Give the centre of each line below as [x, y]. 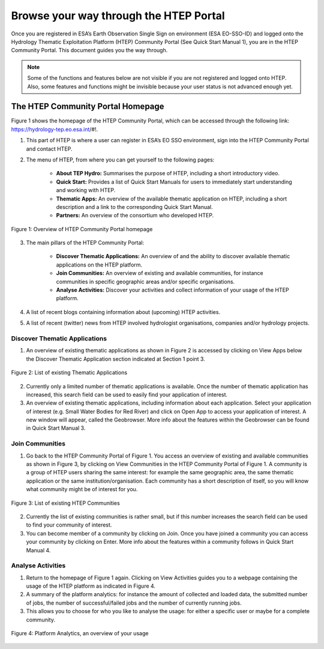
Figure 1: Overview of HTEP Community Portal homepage [82, 229]
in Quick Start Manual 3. [56, 428]
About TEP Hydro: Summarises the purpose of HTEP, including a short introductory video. [168, 174]
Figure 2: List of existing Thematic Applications [69, 373]
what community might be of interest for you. [82, 489]
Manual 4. [38, 550]
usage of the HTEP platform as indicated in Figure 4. [91, 586]
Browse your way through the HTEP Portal [118, 16]
